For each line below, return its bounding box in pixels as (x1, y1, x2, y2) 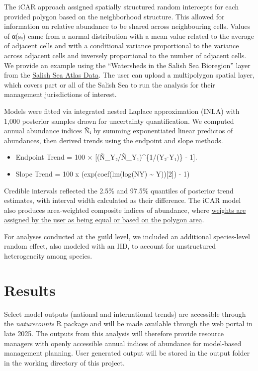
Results (4, 279, 56, 300)
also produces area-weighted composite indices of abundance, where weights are (4, 204, 246, 215)
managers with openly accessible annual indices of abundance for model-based (4, 338, 242, 348)
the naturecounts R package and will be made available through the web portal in (4, 318, 253, 329)
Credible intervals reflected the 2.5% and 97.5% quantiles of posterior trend (4, 185, 234, 195)
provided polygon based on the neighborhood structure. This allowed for (4, 11, 225, 21)
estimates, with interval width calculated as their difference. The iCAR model (4, 195, 241, 205)
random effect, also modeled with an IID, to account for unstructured (4, 241, 216, 251)
